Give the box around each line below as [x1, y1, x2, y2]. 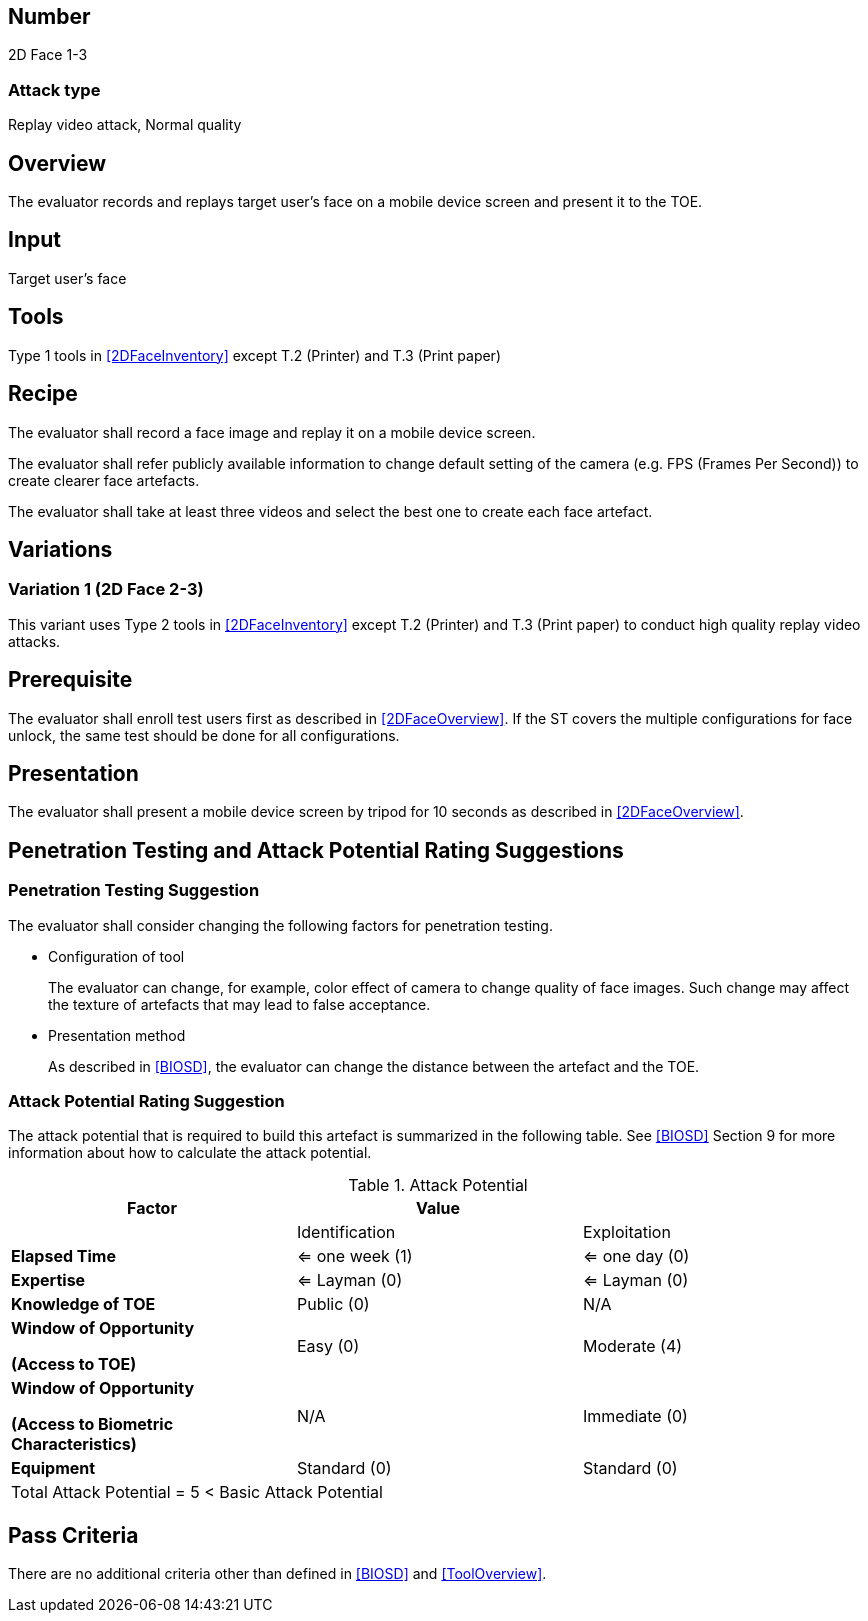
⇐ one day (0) [582, 1246, 690, 1267]
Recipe [8, 381, 78, 407]
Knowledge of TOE [11, 1294, 156, 1315]
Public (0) [296, 1294, 370, 1315]
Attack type [8, 79, 101, 100]
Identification [296, 1222, 396, 1243]
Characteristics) [11, 1434, 137, 1455]
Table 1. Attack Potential [348, 1175, 528, 1196]
